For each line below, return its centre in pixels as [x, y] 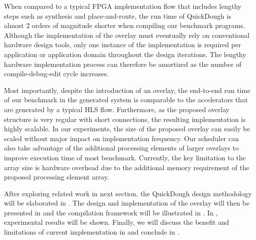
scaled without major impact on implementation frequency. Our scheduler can [122, 138]
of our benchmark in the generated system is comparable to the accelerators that [126, 100]
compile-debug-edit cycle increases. [56, 74]
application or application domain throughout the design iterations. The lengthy [125, 54]
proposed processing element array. [57, 177]
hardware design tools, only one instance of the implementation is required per [123, 45]
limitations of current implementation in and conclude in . [92, 232]
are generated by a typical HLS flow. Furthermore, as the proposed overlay [117, 109]
